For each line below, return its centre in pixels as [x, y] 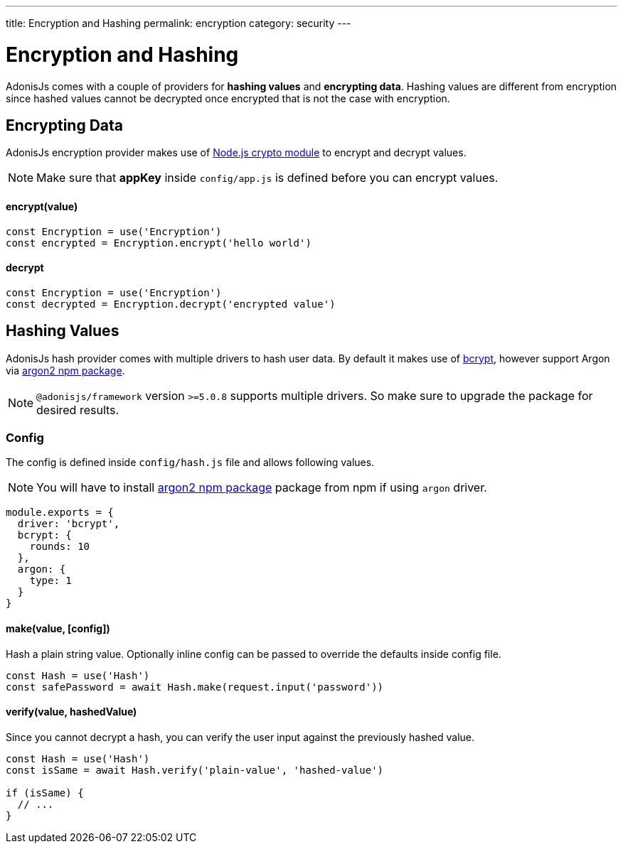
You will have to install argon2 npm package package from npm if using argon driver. [262, 488]
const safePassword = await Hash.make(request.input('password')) [195, 687]
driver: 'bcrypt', [69, 524]
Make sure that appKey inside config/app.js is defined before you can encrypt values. [267, 178]
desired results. [78, 410]
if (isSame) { [45, 793]
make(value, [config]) [58, 628]
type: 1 [50, 581]
